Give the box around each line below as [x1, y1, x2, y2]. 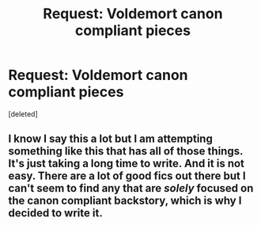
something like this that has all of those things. [8, 144, 244, 158]
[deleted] [8, 109, 38, 119]
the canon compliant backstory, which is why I [8, 194, 242, 208]
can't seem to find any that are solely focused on [8, 181, 254, 195]
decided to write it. [8, 207, 103, 220]
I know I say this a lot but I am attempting [8, 132, 214, 146]
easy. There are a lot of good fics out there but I [8, 170, 247, 183]
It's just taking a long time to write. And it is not [8, 157, 245, 170]
